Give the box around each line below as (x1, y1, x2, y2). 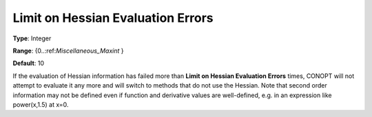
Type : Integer (12, 34, 52, 42)
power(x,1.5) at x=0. (12, 100, 69, 109)
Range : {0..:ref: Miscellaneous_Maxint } (12, 47, 124, 55)
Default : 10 (12, 59, 45, 68)
